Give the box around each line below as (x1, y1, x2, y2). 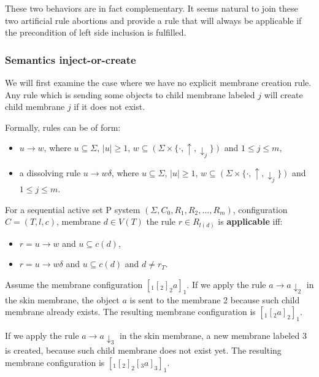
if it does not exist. (74, 100, 145, 113)
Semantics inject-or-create (5, 52, 136, 67)
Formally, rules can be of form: (5, 120, 121, 133)
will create (264, 88, 303, 101)
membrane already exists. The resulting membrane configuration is (5, 305, 256, 318)
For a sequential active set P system (5, 203, 140, 216)
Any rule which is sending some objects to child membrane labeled (5, 88, 255, 101)
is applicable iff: (218, 215, 283, 228)
